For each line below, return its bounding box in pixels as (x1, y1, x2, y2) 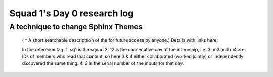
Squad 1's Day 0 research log (9, 8, 134, 19)
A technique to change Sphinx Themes (9, 22, 143, 31)
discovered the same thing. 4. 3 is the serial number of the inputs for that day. (22, 60, 184, 66)
